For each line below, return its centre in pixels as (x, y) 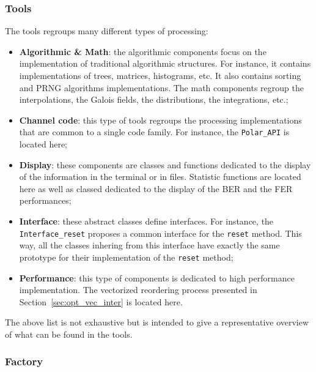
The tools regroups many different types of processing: (107, 31)
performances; (45, 200)
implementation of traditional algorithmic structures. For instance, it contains (165, 63)
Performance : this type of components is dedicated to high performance (157, 277)
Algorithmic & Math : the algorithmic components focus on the (143, 51)
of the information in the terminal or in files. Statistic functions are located (160, 177)
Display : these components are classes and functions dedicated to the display (165, 164)
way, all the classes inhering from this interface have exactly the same (149, 245)
